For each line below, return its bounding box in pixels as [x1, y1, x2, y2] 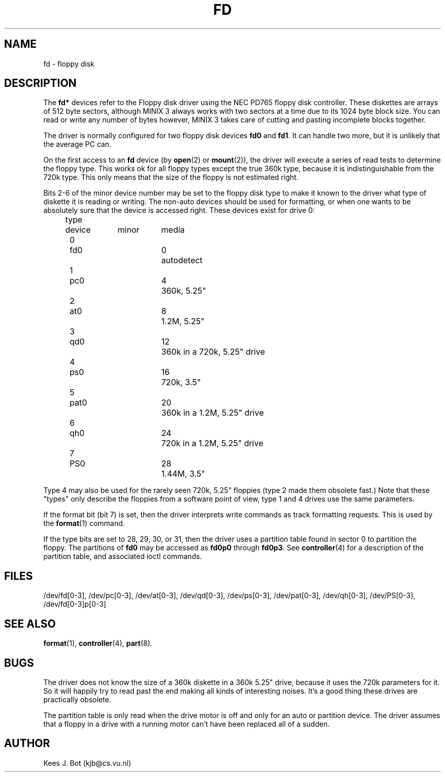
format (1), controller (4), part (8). [43, 639, 152, 648]
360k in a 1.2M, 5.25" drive [161, 408, 264, 418]
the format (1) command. [43, 519, 125, 528]
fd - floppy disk [43, 59, 94, 68]
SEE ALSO [4, 617, 56, 630]
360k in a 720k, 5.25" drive [161, 347, 265, 357]
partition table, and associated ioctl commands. [43, 552, 202, 561]
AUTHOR [4, 737, 50, 750]
